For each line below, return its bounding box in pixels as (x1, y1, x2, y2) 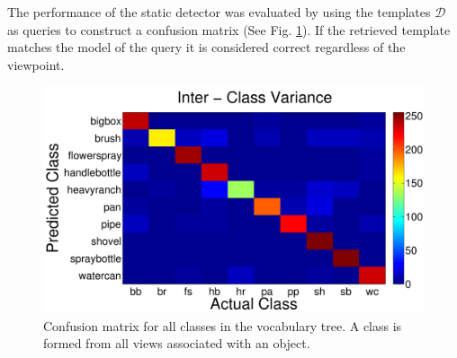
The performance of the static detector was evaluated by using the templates (7, 3, 431, 21)
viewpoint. (7, 55, 65, 74)
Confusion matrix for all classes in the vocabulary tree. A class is (43, 316, 402, 335)
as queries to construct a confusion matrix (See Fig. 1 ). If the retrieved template (7, 20, 451, 39)
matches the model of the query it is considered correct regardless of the (7, 38, 406, 57)
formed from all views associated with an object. (43, 334, 310, 353)
